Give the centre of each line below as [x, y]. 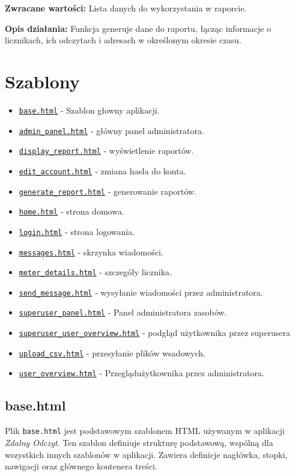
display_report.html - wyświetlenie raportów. [106, 151]
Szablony [42, 81]
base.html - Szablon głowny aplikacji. [89, 110]
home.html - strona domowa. [71, 211]
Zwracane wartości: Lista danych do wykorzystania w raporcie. [126, 8]
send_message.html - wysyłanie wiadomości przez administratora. [141, 292]
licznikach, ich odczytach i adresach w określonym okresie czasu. [123, 40]
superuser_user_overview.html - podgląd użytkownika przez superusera [154, 333]
